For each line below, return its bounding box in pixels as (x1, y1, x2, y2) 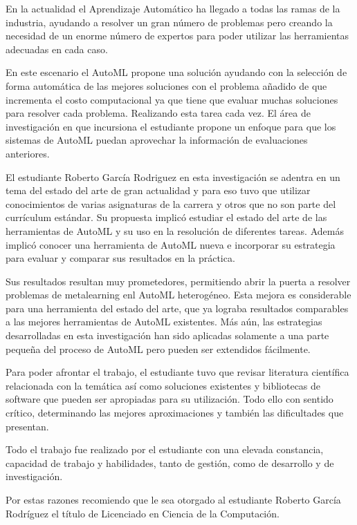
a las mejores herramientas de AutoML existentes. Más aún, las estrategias (6, 314, 322, 329)
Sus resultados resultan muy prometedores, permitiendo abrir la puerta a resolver (6, 274, 351, 288)
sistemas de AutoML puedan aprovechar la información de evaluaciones (6, 133, 308, 147)
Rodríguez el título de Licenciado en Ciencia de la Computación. (6, 506, 280, 520)
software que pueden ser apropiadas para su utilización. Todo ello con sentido (6, 392, 333, 406)
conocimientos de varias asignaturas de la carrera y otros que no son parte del (6, 196, 336, 211)
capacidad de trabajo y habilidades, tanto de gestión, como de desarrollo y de (6, 455, 334, 470)
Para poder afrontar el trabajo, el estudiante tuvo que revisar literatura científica (6, 365, 349, 379)
